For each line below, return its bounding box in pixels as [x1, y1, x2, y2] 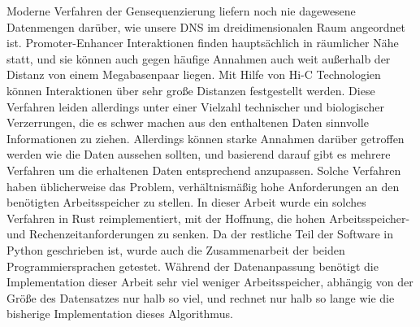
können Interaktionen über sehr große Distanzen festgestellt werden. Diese [6, 81, 375, 98]
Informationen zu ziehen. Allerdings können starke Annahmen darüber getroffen [6, 129, 405, 146]
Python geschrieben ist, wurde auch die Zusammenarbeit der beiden [6, 241, 345, 258]
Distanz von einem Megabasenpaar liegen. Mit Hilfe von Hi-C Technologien [6, 66, 381, 83]
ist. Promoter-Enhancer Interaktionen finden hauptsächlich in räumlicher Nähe [6, 34, 399, 51]
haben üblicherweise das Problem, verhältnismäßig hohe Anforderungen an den [6, 177, 400, 194]
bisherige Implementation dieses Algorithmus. [6, 305, 233, 322]
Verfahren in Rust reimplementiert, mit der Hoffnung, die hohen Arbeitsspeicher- [6, 209, 410, 226]
